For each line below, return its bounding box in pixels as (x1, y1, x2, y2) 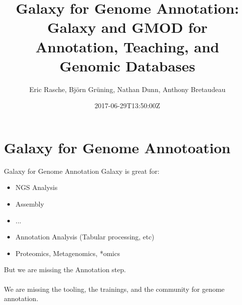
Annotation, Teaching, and (35, 36, 219, 56)
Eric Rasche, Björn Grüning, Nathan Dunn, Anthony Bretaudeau (29, 84, 226, 94)
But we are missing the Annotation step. (4, 264, 126, 275)
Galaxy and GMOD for (47, 17, 208, 37)
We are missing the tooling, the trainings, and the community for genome (4, 283, 225, 294)
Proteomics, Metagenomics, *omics (15, 248, 120, 258)
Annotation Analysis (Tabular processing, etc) (15, 232, 154, 242)
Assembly (15, 199, 44, 209)
